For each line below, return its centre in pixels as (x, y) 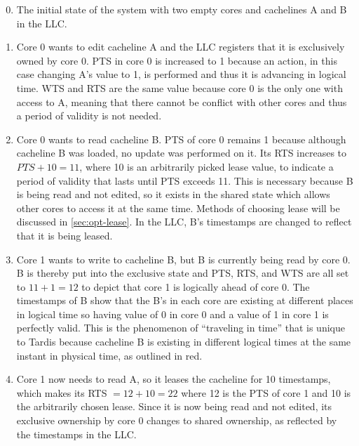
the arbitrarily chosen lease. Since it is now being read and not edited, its (174, 406)
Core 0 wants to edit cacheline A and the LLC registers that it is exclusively (181, 47)
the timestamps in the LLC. (76, 434)
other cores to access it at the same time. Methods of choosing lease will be (178, 208)
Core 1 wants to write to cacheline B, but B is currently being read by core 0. (183, 259)
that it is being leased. (65, 235)
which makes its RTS (62, 392)
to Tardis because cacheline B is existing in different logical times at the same (184, 342)
